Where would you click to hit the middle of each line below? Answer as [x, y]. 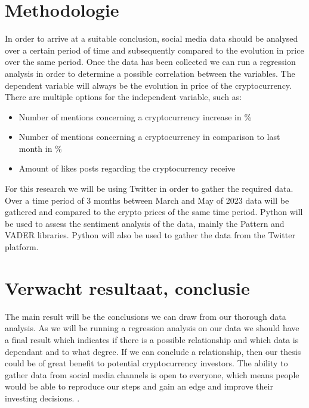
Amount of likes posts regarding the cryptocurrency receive [127, 168]
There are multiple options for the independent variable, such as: [123, 97]
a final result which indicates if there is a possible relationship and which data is [152, 339]
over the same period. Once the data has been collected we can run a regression [150, 62]
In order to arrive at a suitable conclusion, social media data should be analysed [152, 38]
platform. [22, 247]
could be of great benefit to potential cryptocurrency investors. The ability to [146, 363]
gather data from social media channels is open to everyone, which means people [152, 374]
